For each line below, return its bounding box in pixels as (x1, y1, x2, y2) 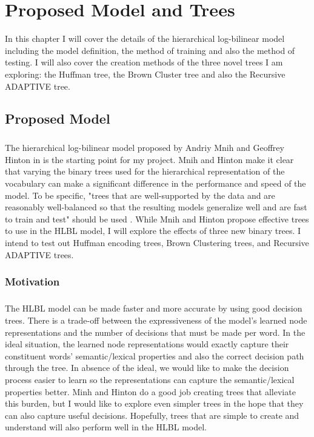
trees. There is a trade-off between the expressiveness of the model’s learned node (5, 314, 307, 326)
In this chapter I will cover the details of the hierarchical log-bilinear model (5, 32, 285, 45)
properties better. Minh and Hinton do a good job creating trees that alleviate (5, 385, 296, 398)
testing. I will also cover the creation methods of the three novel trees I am (5, 56, 283, 68)
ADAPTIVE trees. (5, 248, 74, 261)
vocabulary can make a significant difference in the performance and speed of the (5, 177, 306, 190)
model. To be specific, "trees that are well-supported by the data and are (5, 188, 275, 201)
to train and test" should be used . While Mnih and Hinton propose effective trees (5, 212, 309, 225)
